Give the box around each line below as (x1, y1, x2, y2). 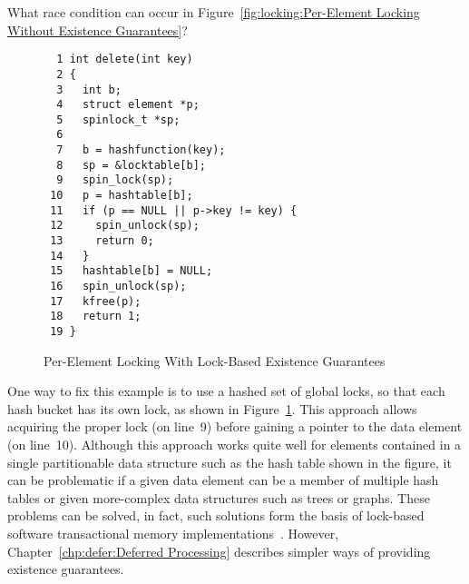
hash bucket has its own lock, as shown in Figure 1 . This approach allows (7, 399, 417, 418)
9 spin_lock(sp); (56, 173, 174, 187)
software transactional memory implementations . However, (7, 524, 339, 542)
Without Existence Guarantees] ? (7, 20, 188, 39)
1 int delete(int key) (56, 53, 193, 66)
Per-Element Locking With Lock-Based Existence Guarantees (44, 351, 386, 370)
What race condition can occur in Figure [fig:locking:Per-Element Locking (7, 3, 420, 21)
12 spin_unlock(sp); (50, 219, 200, 233)
